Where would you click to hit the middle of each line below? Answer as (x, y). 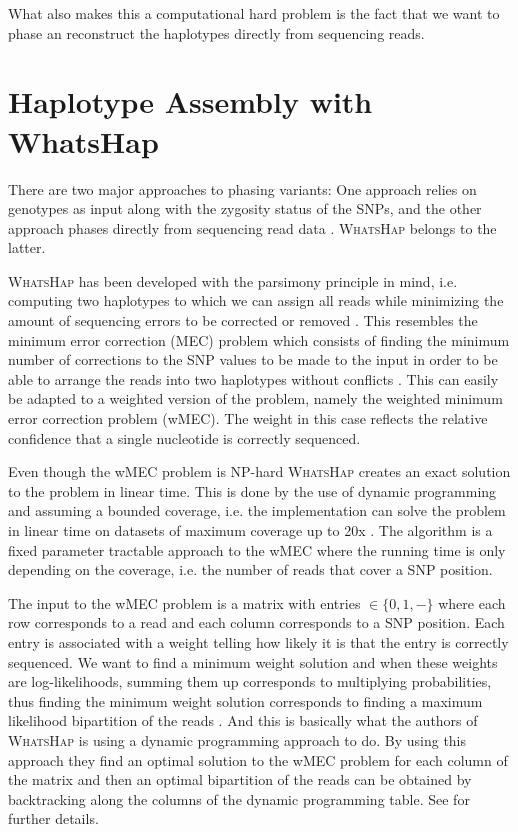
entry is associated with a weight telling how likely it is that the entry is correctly (258, 641)
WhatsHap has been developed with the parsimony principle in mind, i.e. (233, 280)
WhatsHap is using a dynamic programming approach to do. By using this (237, 739)
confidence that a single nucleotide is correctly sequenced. (184, 437)
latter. (27, 247)
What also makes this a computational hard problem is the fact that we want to (254, 13)
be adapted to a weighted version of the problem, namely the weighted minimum (255, 398)
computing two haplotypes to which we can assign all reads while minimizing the (256, 300)
